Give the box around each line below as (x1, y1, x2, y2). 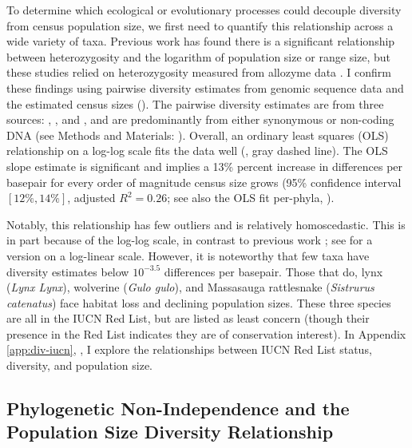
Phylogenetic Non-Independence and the (6, 396, 350, 421)
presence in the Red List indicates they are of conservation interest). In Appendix (6, 325, 406, 342)
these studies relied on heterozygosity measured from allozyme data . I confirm (6, 64, 391, 81)
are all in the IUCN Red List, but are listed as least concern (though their (6, 310, 370, 327)
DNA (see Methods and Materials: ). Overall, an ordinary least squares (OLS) (6, 126, 389, 143)
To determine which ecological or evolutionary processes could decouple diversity (6, 2, 402, 18)
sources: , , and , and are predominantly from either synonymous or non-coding (6, 111, 394, 128)
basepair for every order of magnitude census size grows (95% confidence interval (6, 173, 402, 190)
